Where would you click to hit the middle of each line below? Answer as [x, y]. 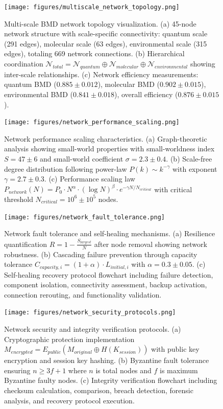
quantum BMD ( [30, 84]
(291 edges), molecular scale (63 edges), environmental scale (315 [106, 43]
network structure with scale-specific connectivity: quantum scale [106, 33]
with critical [173, 189]
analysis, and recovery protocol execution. [69, 400]
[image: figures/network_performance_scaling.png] [92, 122]
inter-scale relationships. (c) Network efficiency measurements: [101, 74]
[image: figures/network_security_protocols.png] [90, 313]
